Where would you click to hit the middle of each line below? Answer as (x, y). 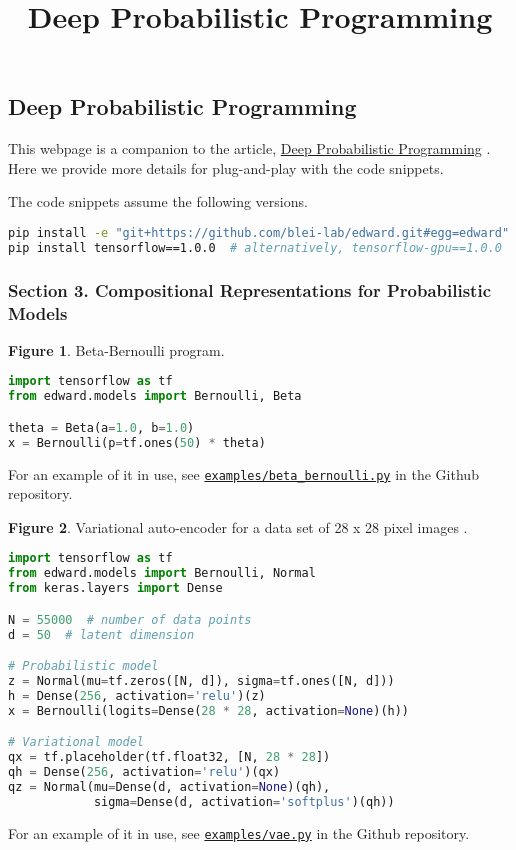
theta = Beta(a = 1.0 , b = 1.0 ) (101, 427)
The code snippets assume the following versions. (158, 201)
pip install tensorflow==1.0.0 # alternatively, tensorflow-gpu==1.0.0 (255, 247)
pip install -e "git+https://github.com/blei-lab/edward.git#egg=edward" (259, 232)
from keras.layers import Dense (115, 588)
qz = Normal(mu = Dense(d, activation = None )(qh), (169, 786)
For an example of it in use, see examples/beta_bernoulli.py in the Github (243, 473)
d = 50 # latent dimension (101, 634)
